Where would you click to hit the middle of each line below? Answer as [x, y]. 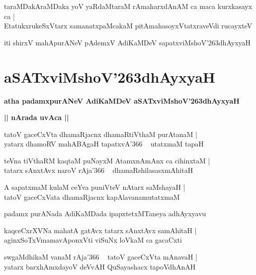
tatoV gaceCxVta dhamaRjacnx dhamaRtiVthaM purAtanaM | [101, 134]
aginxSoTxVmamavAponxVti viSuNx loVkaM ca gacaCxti [93, 240]
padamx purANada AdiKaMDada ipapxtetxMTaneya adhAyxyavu [105, 213]
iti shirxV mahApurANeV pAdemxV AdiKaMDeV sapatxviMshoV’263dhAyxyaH [128, 42]
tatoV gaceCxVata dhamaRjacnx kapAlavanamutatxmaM [92, 197]
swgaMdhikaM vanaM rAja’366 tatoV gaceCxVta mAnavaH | [101, 257]
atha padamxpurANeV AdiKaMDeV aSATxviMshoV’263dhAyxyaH [122, 100]
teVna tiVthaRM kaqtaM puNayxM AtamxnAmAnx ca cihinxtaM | [107, 160]
